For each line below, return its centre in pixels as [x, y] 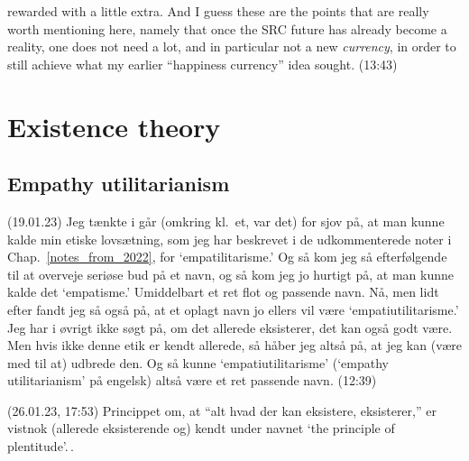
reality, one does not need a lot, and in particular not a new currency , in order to [232, 46]
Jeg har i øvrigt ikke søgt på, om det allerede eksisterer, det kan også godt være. [230, 327]
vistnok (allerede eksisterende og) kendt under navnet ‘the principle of [201, 428]
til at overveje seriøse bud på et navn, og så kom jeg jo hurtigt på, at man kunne [230, 274]
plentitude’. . [41, 446]
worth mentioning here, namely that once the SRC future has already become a [227, 28]
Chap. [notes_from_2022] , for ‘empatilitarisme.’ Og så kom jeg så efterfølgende [227, 257]
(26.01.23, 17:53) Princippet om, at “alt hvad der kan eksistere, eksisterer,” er [222, 410]
